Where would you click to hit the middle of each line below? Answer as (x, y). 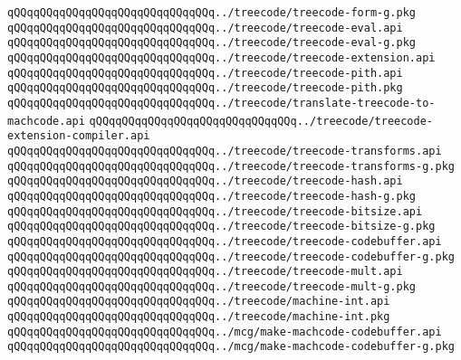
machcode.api (46, 121)
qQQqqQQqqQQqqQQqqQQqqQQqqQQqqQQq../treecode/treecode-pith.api (205, 73)
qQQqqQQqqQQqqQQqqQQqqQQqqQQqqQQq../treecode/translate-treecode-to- (221, 103)
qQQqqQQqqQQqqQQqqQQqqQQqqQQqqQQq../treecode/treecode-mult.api (205, 272)
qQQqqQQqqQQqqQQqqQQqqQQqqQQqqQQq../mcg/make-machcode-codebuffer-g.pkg (231, 347)
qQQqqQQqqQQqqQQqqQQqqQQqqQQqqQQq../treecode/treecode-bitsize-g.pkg (221, 227)
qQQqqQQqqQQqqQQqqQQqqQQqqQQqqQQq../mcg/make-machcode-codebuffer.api (225, 332)
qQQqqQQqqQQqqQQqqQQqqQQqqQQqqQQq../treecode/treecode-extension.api (221, 57)
